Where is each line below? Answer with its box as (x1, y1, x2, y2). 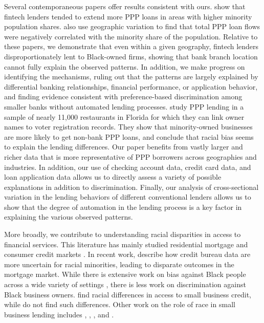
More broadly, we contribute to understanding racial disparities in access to (4, 229, 241, 240)
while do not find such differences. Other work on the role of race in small (4, 299, 235, 310)
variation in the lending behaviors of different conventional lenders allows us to (4, 191, 251, 202)
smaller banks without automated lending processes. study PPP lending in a (4, 101, 244, 112)
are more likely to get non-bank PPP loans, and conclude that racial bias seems (4, 131, 254, 142)
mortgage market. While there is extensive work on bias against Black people (4, 269, 246, 279)
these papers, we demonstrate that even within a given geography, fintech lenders (4, 41, 259, 52)
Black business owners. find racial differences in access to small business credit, (4, 289, 251, 299)
